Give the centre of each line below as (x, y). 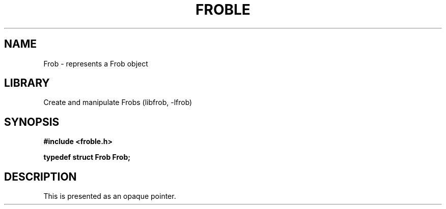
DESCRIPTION (40, 177)
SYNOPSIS (32, 122)
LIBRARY (27, 83)
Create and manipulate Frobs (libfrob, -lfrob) (118, 102)
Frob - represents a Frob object (96, 63)
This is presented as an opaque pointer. (110, 196)
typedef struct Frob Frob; (87, 157)
